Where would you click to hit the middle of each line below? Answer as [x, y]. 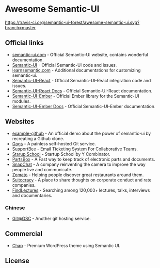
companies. [24, 185]
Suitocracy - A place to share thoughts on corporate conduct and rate [82, 180]
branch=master [20, 27]
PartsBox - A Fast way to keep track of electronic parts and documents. [83, 159]
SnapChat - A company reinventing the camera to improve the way [79, 164]
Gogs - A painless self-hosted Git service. [54, 143]
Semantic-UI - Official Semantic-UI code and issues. [64, 65]
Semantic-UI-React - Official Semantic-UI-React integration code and [81, 80]
